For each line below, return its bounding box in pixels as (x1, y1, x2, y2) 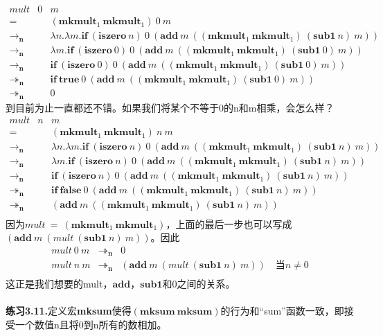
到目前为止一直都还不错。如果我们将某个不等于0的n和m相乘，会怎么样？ (6, 100, 335, 114)
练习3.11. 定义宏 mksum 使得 (6, 303, 132, 318)
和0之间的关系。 (162, 276, 235, 291)
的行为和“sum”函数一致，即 (220, 303, 344, 318)
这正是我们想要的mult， (6, 276, 113, 291)
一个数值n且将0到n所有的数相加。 (15, 317, 167, 332)
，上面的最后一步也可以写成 (166, 216, 292, 231)
